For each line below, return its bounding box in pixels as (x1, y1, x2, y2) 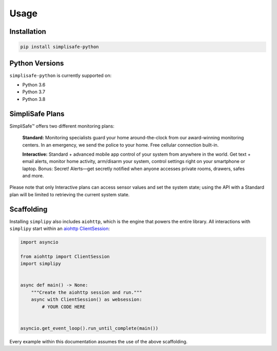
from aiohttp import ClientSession (20, 254, 110, 259)
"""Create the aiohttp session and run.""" (31, 290, 142, 295)
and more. (22, 173, 44, 179)
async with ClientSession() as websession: (31, 297, 142, 302)
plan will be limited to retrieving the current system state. (9, 191, 130, 197)
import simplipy (20, 261, 62, 266)
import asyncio (20, 239, 58, 245)
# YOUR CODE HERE (42, 304, 86, 309)
